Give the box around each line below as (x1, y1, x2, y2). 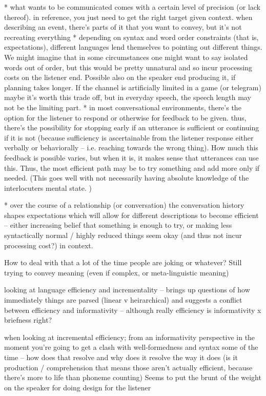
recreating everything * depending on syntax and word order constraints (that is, (4, 31, 259, 42)
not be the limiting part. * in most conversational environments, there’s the (4, 102, 241, 112)
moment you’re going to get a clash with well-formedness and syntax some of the (4, 342, 258, 352)
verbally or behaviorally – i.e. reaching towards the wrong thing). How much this (4, 142, 258, 153)
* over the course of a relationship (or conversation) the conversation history (4, 200, 244, 210)
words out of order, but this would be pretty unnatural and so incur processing (4, 62, 253, 72)
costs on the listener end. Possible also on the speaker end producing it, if (4, 72, 236, 83)
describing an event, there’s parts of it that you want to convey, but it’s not (4, 22, 242, 32)
